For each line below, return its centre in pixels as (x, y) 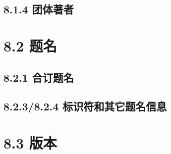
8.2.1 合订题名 (39, 77)
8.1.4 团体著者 (39, 9)
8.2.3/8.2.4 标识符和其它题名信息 (85, 106)
